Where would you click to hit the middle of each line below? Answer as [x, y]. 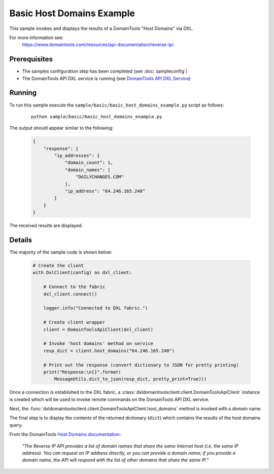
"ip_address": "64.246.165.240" [105, 191]
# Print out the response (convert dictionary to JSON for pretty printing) [141, 365]
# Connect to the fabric [74, 287]
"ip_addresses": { [77, 156]
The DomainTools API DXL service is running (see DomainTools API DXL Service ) [106, 78]
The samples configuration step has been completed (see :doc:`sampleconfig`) [105, 71]
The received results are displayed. [46, 226]
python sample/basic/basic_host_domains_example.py [97, 116]
